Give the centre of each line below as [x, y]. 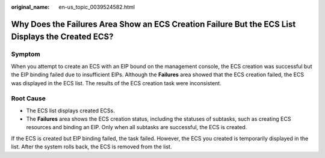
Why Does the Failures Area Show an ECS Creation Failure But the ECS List [153, 24]
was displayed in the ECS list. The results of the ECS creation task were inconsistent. [116, 83]
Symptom [26, 54]
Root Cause [29, 99]
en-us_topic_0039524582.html [97, 7]
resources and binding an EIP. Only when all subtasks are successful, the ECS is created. [137, 127]
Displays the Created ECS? [62, 37]
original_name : [30, 7]
